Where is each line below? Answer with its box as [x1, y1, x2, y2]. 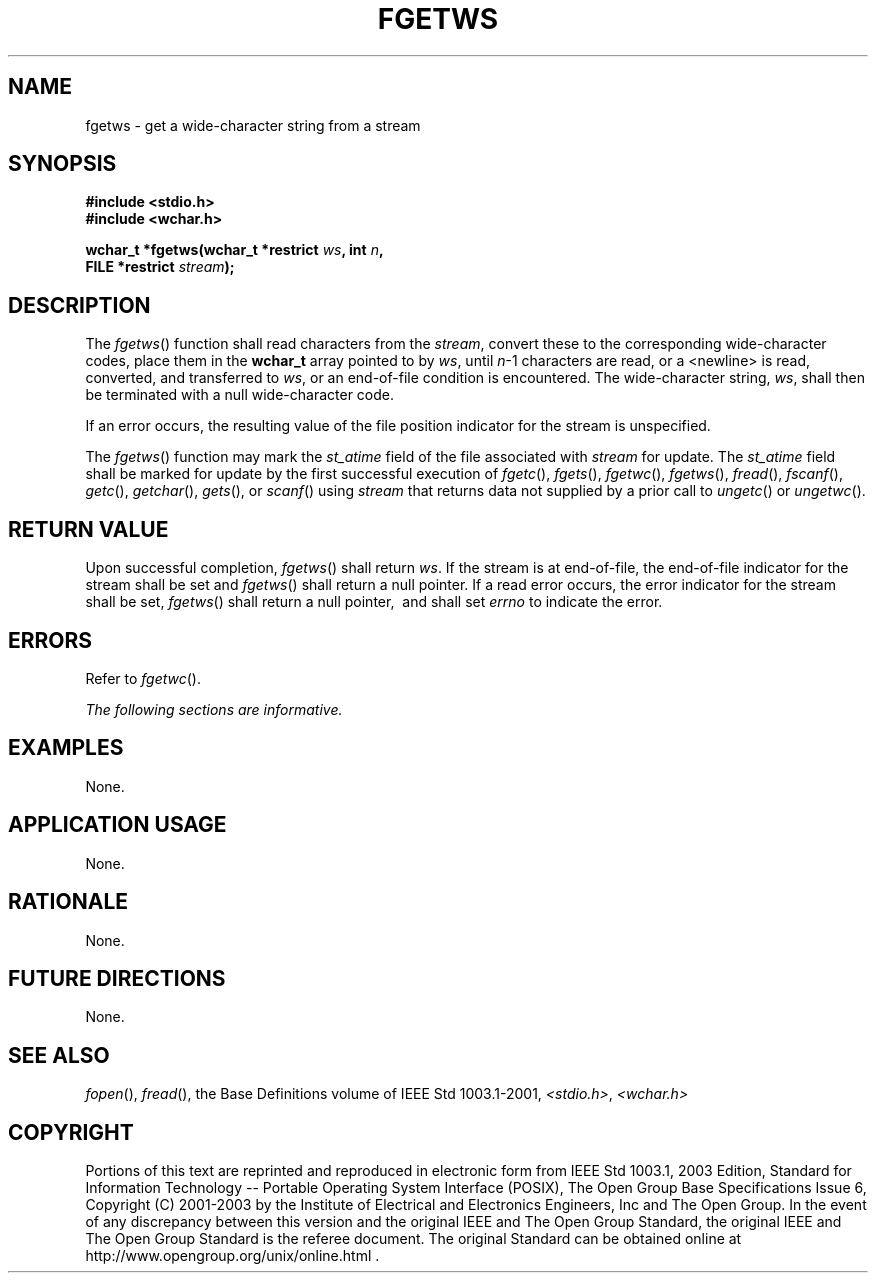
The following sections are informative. [85, 700, 343, 718]
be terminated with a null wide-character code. [85, 386, 395, 404]
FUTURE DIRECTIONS [8, 965, 226, 991]
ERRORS [8, 627, 93, 653]
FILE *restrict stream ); [85, 258, 235, 276]
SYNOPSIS [8, 151, 117, 177]
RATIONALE [8, 889, 129, 915]
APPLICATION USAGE [8, 812, 227, 838]
